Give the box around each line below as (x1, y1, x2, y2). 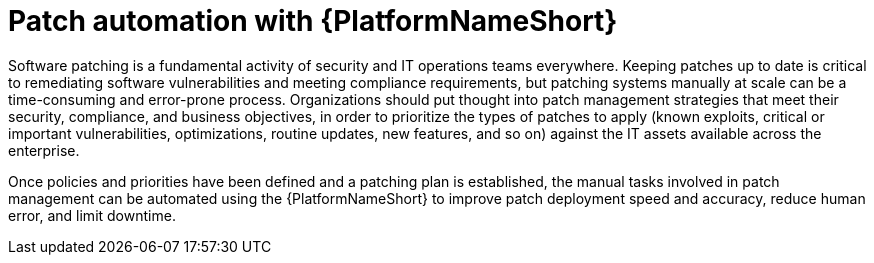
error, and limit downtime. (8, 206, 176, 224)
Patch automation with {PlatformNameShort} (8, 4, 618, 38)
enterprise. (8, 141, 80, 159)
